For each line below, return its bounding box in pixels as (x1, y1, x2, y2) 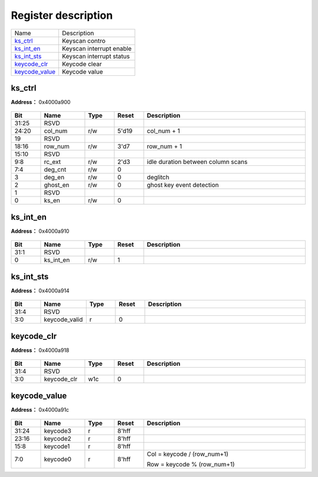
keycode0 (44, 455, 72, 463)
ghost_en (44, 181, 70, 189)
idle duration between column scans (147, 158, 248, 166)
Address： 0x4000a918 (11, 346, 70, 353)
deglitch (147, 174, 170, 182)
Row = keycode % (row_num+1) (147, 461, 235, 469)
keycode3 (44, 427, 72, 435)
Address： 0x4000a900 (11, 99, 71, 106)
